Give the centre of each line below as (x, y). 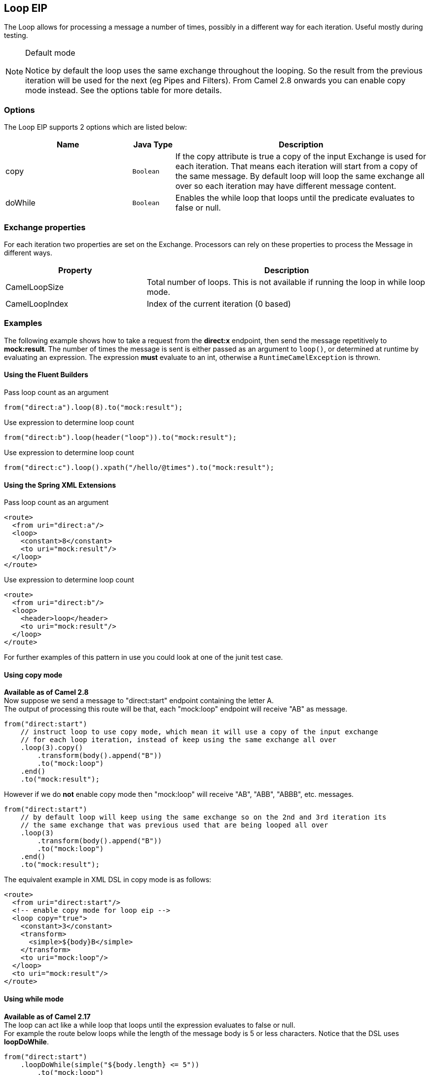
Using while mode (34, 999)
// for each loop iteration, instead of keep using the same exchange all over (179, 740)
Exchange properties (45, 227)
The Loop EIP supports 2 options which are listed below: (95, 127)
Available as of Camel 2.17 (47, 1016)
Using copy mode (33, 675)
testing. (16, 36)
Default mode (50, 53)
